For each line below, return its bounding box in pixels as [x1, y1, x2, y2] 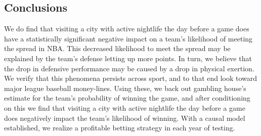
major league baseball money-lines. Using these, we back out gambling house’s [4, 82, 246, 93]
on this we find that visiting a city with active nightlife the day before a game [4, 102, 245, 113]
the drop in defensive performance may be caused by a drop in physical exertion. [4, 63, 254, 73]
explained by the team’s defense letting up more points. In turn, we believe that [4, 53, 252, 63]
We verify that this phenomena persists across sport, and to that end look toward [4, 73, 257, 83]
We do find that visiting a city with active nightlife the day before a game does [4, 23, 249, 34]
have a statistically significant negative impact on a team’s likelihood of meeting [4, 33, 253, 43]
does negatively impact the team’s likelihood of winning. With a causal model [4, 112, 245, 123]
